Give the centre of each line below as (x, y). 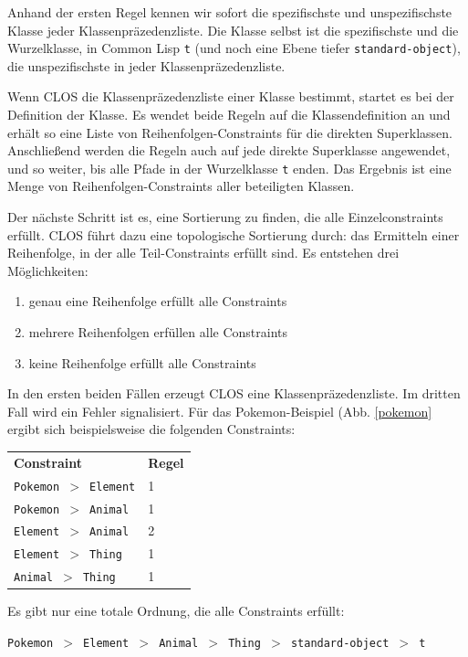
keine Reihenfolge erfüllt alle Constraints (142, 362)
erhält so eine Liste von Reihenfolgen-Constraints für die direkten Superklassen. (230, 132)
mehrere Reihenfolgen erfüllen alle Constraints (158, 332)
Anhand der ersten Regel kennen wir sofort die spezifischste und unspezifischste (230, 12)
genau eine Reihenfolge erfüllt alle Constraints (158, 301)
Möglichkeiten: (48, 270)
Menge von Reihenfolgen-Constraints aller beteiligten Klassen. (181, 186)
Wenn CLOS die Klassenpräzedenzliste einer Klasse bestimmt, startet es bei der (231, 96)
